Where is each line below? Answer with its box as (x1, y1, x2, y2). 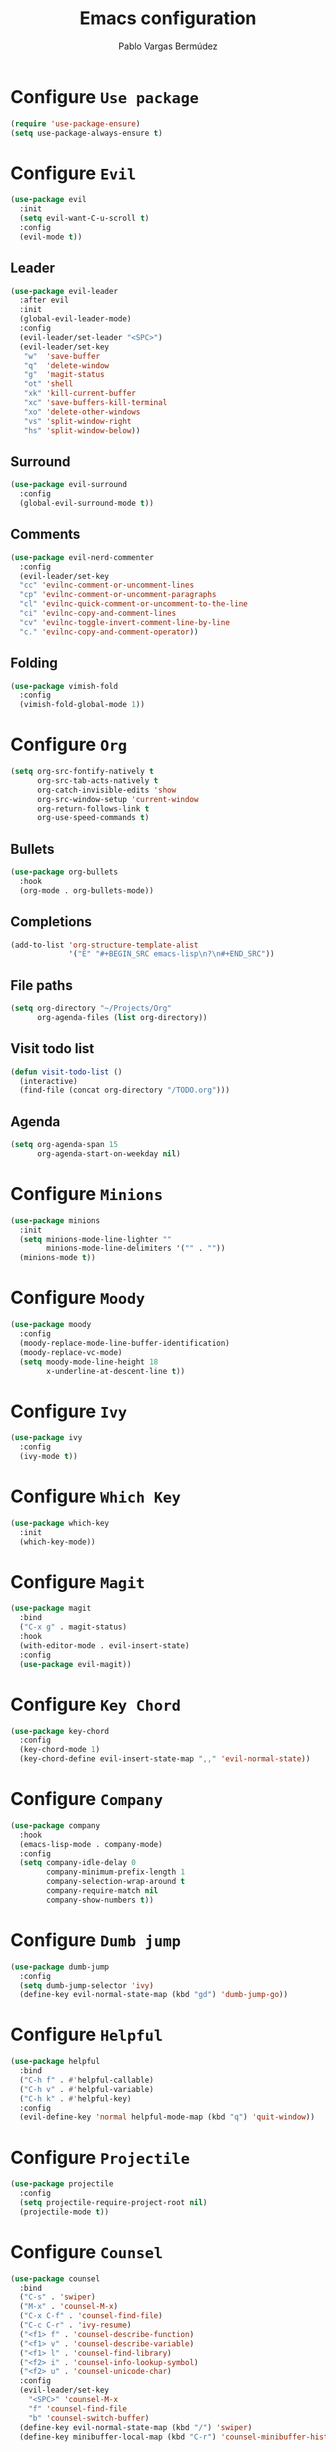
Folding (10, 655, 58, 672)
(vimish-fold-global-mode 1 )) (19, 700, 145, 710)
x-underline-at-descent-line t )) (46, 1366, 186, 1376)
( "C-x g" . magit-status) (19, 1622, 128, 1632)
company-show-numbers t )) (46, 1895, 155, 1905)
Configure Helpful (10, 2023, 163, 2046)
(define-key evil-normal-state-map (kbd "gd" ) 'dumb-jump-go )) (19, 1990, 288, 2000)
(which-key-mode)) (19, 1537, 97, 1547)
